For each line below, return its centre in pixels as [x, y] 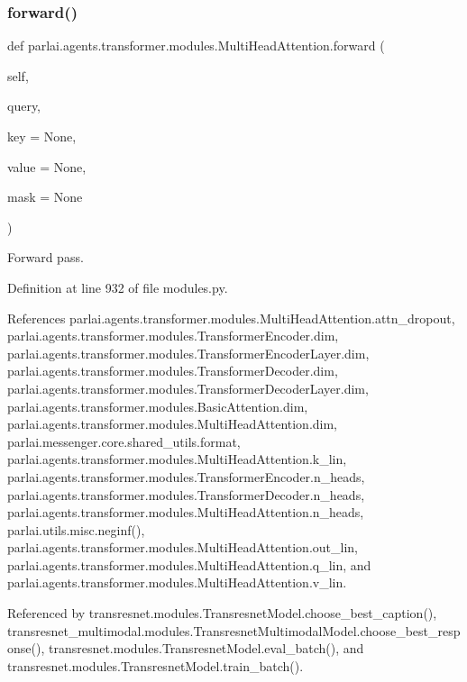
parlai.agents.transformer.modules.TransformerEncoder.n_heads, [186, 476]
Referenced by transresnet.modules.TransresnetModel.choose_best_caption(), [222, 613]
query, [24, 106]
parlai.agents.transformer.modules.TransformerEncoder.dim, [173, 336]
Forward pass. [46, 257]
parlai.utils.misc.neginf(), [76, 529]
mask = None [45, 197]
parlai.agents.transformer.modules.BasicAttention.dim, [158, 406]
